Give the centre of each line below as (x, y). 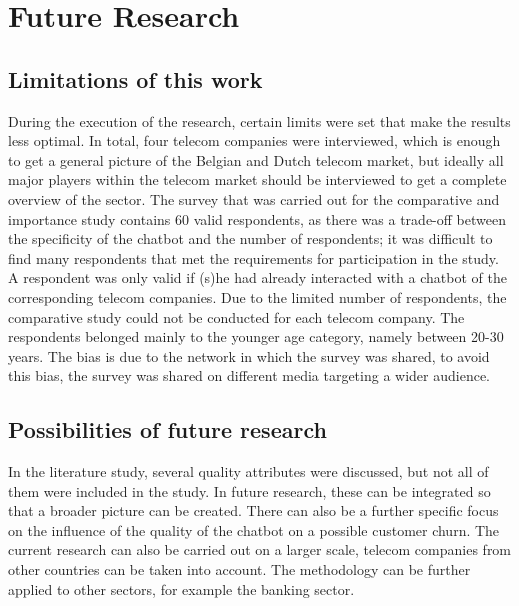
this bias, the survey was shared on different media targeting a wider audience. (249, 375)
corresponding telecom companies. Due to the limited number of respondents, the (257, 296)
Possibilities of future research (167, 429)
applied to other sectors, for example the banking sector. (181, 588)
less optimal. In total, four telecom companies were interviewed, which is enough (254, 140)
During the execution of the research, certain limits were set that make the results (259, 120)
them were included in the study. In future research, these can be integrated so (249, 490)
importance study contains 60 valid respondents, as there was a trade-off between (257, 218)
